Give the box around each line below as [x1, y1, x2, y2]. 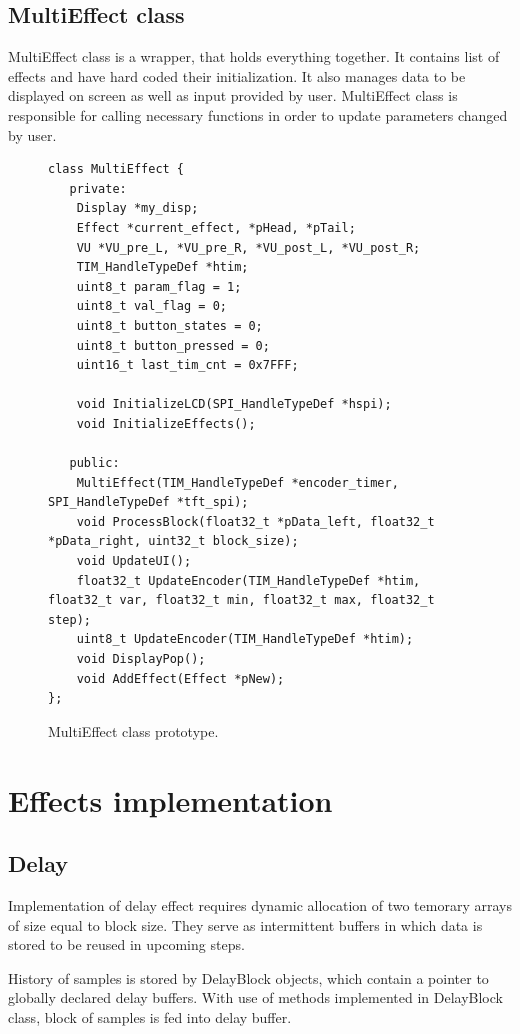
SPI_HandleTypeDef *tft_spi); [48, 495, 249, 510]
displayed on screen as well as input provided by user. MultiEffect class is [8, 85, 458, 106]
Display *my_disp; [76, 201, 199, 216]
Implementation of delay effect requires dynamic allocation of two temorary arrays [8, 894, 512, 915]
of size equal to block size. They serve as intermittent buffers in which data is [8, 914, 483, 935]
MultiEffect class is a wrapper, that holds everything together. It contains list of [8, 46, 500, 67]
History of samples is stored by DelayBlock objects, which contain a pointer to [8, 967, 489, 988]
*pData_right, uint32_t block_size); [48, 534, 299, 549]
